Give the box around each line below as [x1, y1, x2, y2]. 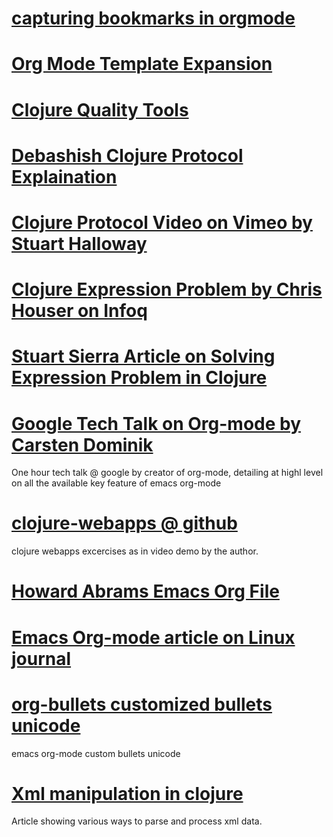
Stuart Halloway [11, 232, 148, 255]
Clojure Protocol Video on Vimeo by [11, 211, 313, 234]
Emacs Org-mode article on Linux [11, 626, 296, 649]
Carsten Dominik [11, 433, 154, 456]
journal [11, 647, 72, 670]
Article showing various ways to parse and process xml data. [11, 815, 263, 827]
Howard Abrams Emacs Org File [11, 580, 280, 603]
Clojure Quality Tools [11, 98, 189, 121]
